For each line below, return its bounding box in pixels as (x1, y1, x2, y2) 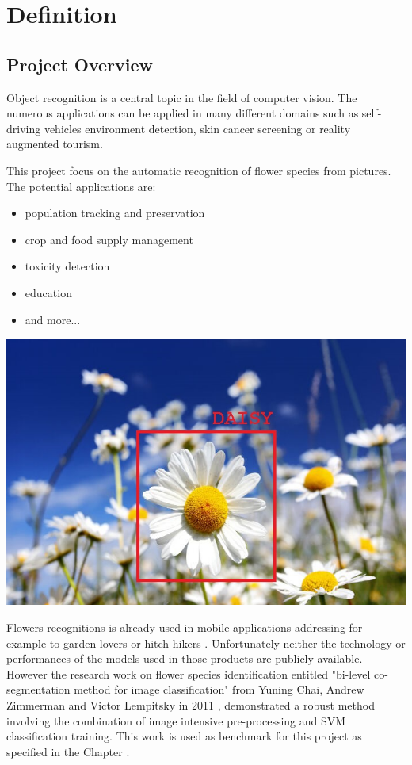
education (25, 284, 72, 300)
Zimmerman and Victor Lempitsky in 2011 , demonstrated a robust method (6, 696, 375, 713)
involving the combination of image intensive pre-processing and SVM (6, 712, 346, 729)
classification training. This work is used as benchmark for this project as (6, 728, 362, 744)
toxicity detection (25, 258, 110, 274)
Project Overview (6, 52, 154, 76)
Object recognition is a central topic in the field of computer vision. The (6, 89, 357, 105)
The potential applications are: (6, 178, 156, 194)
